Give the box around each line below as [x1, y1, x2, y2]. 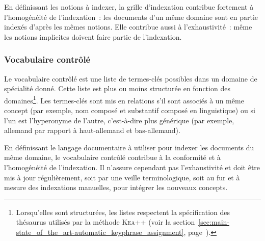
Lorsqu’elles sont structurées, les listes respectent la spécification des [16, 206, 230, 217]
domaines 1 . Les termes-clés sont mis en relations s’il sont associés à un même [4, 93, 244, 105]
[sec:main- [198, 217, 229, 227]
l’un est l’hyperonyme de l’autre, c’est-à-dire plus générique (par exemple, [4, 115, 234, 125]
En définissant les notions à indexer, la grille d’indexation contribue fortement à [4, 2, 254, 12]
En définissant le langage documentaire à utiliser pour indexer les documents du [4, 142, 254, 152]
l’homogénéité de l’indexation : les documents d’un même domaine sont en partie [4, 11, 258, 22]
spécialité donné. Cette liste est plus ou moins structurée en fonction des [4, 83, 230, 94]
